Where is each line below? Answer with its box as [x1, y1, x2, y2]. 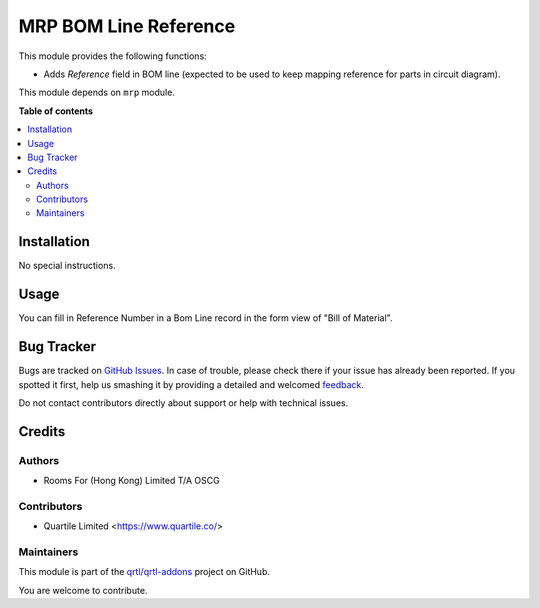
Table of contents [18, 105, 94, 117]
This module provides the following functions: [18, 50, 207, 62]
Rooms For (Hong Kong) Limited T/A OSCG [43, 475, 220, 487]
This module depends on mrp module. [18, 86, 175, 99]
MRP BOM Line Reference [18, 15, 236, 37]
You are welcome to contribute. [18, 584, 148, 596]
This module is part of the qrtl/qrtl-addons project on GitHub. [18, 566, 270, 578]
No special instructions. [18, 260, 116, 272]
